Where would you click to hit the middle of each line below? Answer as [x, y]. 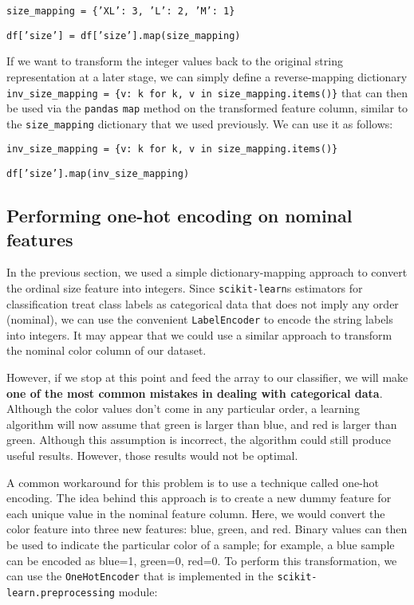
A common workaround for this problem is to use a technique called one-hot [193, 482]
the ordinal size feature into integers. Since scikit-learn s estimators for [185, 287]
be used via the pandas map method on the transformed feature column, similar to [207, 108]
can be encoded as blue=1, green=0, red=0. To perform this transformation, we [202, 560]
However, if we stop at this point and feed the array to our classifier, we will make [207, 377]
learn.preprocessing [61, 593]
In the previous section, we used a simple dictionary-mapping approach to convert [207, 272]
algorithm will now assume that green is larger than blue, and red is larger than [202, 424]
